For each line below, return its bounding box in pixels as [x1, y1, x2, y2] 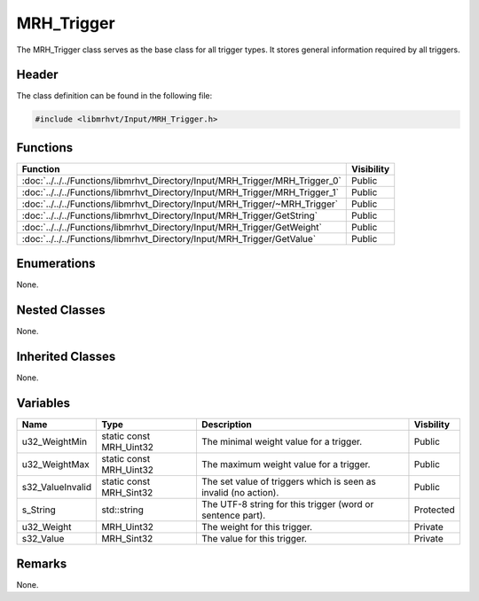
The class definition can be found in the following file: [16, 90, 213, 101]
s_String [21, 503, 57, 516]
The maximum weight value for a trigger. [200, 458, 371, 471]
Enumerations [16, 256, 97, 271]
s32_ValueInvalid [21, 481, 92, 494]
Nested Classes [16, 302, 106, 318]
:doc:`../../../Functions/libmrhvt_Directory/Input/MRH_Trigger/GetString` [21, 209, 318, 222]
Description [200, 418, 253, 431]
